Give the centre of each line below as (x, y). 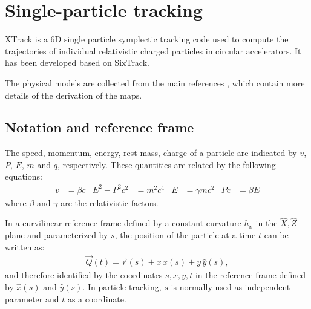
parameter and (32, 298)
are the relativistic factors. (110, 202)
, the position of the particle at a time (185, 235)
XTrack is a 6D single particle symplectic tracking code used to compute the (147, 39)
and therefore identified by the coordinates (84, 275)
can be (276, 235)
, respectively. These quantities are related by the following (166, 164)
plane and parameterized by (57, 235)
